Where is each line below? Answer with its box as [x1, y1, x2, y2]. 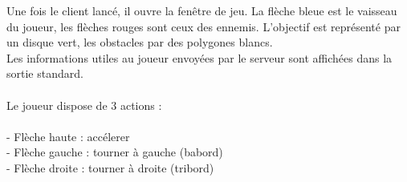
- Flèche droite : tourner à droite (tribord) [6, 159, 214, 176]
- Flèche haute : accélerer [6, 127, 130, 144]
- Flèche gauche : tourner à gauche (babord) [6, 144, 223, 160]
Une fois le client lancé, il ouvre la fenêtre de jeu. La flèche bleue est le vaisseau [6, 2, 397, 18]
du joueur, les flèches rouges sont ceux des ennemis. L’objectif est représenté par [6, 18, 401, 34]
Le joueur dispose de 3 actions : [6, 96, 162, 113]
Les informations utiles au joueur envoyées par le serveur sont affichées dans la [6, 49, 393, 66]
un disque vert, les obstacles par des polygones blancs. [6, 34, 273, 51]
